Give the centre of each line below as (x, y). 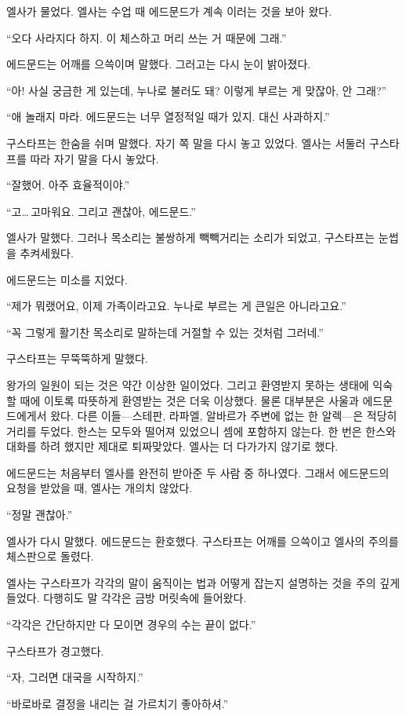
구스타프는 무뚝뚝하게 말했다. (77, 358)
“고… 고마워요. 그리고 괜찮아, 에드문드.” (101, 211)
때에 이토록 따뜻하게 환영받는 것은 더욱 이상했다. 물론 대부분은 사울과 (189, 400)
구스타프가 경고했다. (55, 650)
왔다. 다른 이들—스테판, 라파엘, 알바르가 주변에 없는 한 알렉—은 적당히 (224, 416)
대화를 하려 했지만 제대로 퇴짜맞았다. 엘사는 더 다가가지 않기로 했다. (172, 446)
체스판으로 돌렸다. (50, 556)
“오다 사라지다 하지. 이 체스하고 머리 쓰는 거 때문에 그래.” (147, 37)
